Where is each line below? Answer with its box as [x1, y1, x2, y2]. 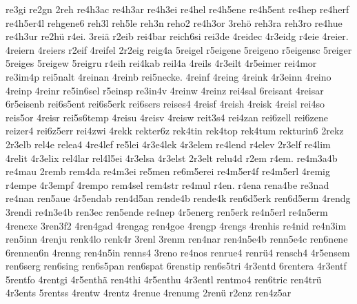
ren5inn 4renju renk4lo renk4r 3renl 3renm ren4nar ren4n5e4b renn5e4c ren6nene [6, 232, 348, 246]
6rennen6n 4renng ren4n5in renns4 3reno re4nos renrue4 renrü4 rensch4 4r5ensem [6, 245, 350, 259]
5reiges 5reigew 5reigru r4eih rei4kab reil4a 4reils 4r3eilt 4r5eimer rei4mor [6, 56, 317, 70]
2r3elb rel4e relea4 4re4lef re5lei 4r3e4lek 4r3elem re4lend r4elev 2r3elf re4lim [6, 136, 331, 151]
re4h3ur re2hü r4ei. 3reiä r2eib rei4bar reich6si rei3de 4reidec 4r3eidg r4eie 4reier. [6, 29, 349, 43]
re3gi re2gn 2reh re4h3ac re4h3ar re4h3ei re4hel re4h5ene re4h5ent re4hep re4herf [6, 2, 349, 16]
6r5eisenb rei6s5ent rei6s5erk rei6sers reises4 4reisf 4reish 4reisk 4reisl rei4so [6, 97, 325, 111]
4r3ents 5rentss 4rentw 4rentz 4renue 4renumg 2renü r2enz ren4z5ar [6, 285, 292, 300]
